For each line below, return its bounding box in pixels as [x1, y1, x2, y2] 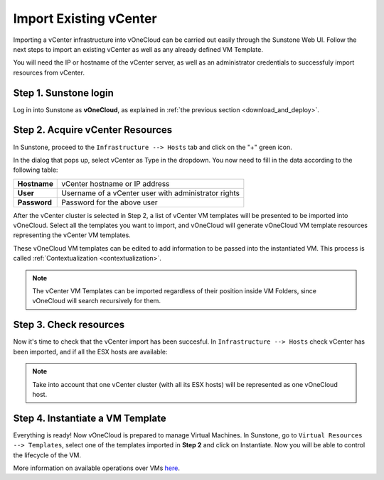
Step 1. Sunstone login [13, 87, 114, 99]
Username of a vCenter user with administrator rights [61, 188, 240, 198]
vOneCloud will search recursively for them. [32, 297, 161, 305]
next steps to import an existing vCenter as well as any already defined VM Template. [13, 45, 263, 53]
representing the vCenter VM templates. [13, 231, 131, 239]
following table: [13, 165, 58, 174]
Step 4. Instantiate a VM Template [13, 412, 166, 424]
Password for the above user [61, 197, 158, 207]
